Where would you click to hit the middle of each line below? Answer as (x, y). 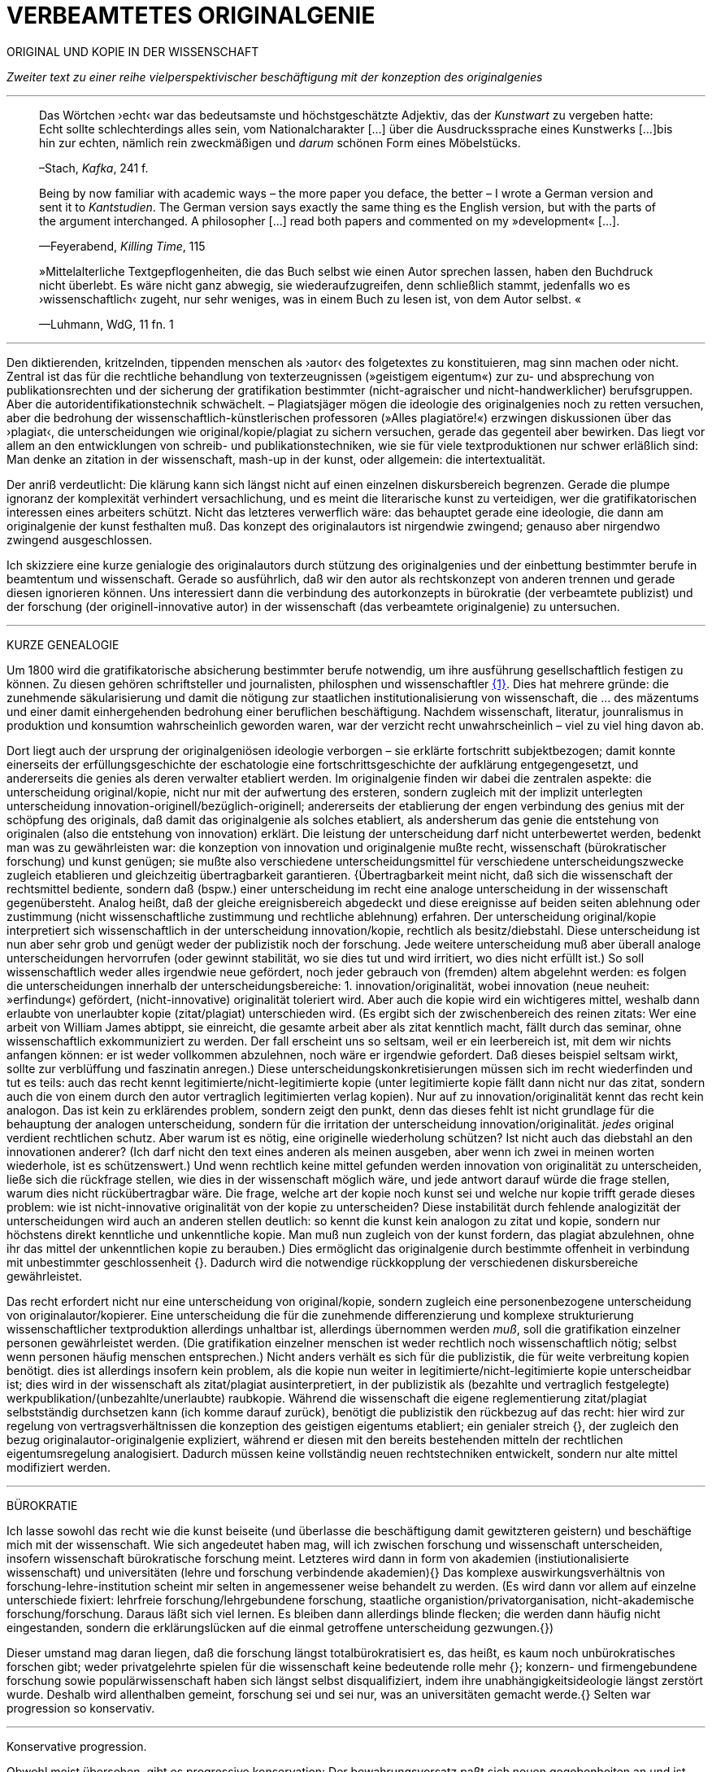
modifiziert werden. (59, 1467)
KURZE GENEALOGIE (63, 644)
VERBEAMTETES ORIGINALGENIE (191, 15)
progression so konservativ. (81, 1708)
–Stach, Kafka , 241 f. (94, 168)
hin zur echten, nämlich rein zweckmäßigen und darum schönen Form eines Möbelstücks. (280, 142)
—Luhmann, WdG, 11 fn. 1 (106, 324)
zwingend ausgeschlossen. (80, 539)
